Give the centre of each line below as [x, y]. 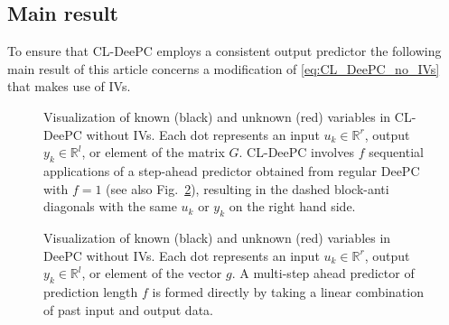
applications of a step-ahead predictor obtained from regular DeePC [232, 170]
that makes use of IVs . [69, 86]
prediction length [91, 291]
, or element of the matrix [153, 152]
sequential [396, 152]
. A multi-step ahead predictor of [323, 273]
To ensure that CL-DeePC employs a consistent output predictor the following [224, 51]
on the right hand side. [292, 206]
